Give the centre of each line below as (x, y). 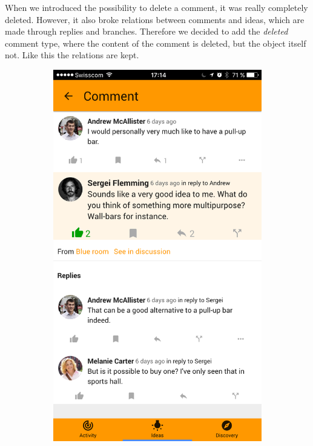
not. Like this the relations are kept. (72, 55)
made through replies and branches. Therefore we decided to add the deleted (147, 31)
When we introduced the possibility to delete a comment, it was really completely (156, 7)
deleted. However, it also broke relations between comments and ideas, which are (155, 19)
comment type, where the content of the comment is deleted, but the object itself (156, 43)
